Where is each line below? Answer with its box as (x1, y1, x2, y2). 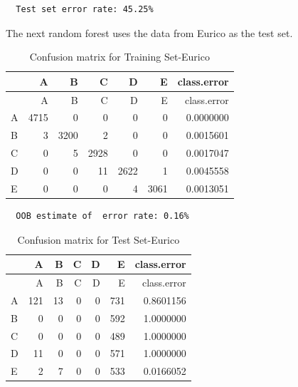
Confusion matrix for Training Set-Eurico (29, 49, 210, 64)
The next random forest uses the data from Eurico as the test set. (6, 25, 293, 40)
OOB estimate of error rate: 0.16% (16, 210, 189, 221)
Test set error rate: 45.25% (16, 4, 154, 14)
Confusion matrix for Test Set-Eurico (17, 232, 180, 247)
